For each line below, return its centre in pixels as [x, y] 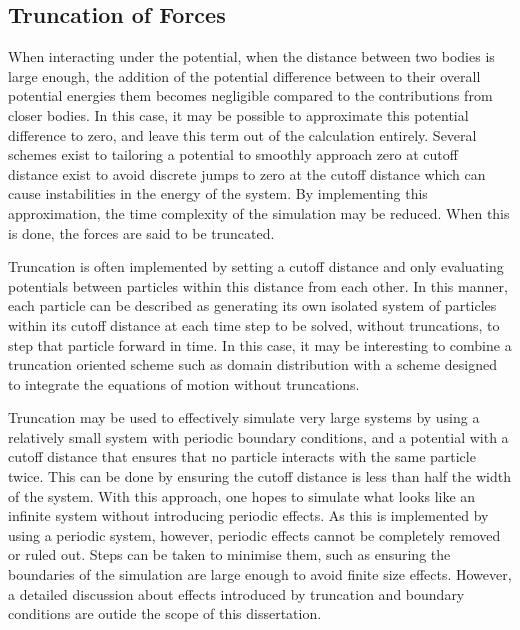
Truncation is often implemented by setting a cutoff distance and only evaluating [256, 266]
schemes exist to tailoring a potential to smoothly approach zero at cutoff [233, 154]
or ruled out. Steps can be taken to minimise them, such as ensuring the [229, 554]
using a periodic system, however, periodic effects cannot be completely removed [254, 534]
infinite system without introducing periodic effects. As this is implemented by [248, 515]
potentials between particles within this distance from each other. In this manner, [258, 285]
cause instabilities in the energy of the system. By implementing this [218, 193]
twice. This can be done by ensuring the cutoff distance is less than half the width [259, 476]
